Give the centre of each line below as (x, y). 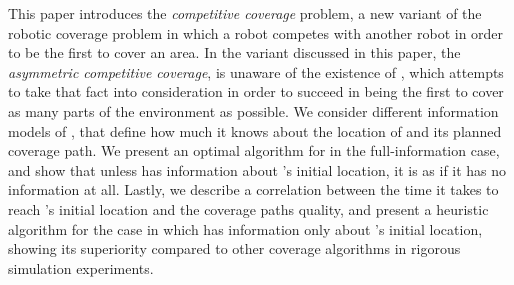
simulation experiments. (81, 267)
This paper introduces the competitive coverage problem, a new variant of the (245, 13)
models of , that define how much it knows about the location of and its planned (255, 130)
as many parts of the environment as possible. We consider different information (253, 110)
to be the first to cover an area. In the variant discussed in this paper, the (234, 52)
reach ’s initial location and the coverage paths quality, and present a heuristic (248, 208)
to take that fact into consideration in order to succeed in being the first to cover (256, 91)
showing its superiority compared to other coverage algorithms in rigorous (234, 248)
